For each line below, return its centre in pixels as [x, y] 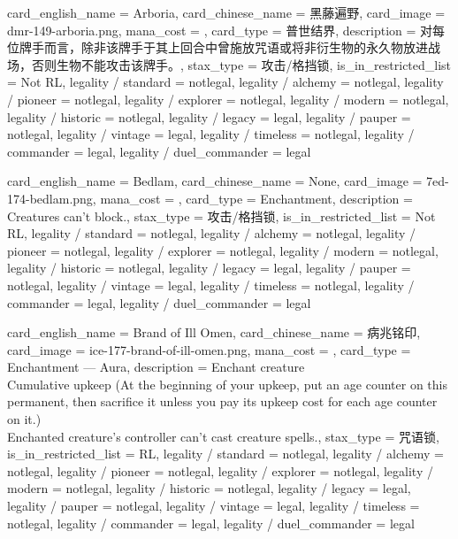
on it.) [24, 419]
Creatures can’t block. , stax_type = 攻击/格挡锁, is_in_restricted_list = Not [221, 216]
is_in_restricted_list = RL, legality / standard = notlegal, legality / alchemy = [225, 454]
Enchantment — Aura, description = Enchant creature [156, 367]
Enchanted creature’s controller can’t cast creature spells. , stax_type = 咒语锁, [223, 436]
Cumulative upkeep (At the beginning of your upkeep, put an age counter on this [227, 384]
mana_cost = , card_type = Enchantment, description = [256, 198]
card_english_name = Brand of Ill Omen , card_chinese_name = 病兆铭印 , [214, 332]
